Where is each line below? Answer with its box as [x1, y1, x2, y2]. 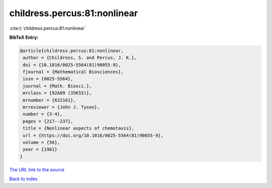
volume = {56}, [23, 140, 60, 145]
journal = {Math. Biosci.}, [23, 83, 92, 89]
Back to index [9, 176, 38, 182]
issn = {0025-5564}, [23, 76, 74, 82]
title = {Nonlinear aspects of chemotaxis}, [23, 126, 134, 131]
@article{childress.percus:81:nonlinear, [20, 48, 124, 53]
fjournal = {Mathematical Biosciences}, [23, 69, 124, 75]
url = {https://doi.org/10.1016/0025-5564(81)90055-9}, [23, 133, 164, 138]
